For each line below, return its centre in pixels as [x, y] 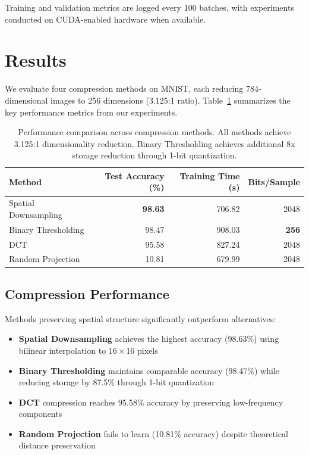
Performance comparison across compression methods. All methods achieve [154, 132]
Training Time [210, 175]
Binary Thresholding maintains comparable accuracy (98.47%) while [149, 370]
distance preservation [57, 445]
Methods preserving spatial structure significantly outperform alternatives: [141, 318]
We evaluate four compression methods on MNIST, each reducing [124, 88]
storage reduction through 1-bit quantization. [154, 155]
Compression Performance [87, 293]
